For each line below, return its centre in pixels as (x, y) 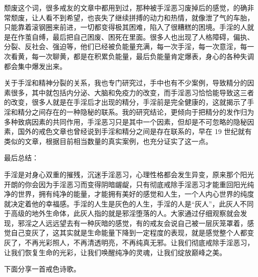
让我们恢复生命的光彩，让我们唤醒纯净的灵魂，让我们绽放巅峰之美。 (115, 252)
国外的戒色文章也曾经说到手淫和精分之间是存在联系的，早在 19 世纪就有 (135, 131)
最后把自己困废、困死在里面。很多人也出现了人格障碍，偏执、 (153, 36)
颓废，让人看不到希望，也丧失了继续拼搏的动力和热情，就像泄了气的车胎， (132, 17)
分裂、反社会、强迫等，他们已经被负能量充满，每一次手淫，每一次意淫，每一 (129, 46)
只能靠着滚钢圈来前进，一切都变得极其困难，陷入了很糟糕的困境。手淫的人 (126, 27)
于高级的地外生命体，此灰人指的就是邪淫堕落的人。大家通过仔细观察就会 (122, 213)
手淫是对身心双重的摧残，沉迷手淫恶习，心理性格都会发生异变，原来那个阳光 (129, 174)
